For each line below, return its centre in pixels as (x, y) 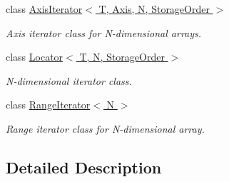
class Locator (35, 57)
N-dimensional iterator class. (69, 80)
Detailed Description (84, 167)
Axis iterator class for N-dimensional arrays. (104, 32)
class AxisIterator (44, 9)
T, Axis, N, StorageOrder (154, 9)
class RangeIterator (48, 105)
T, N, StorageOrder (122, 57)
